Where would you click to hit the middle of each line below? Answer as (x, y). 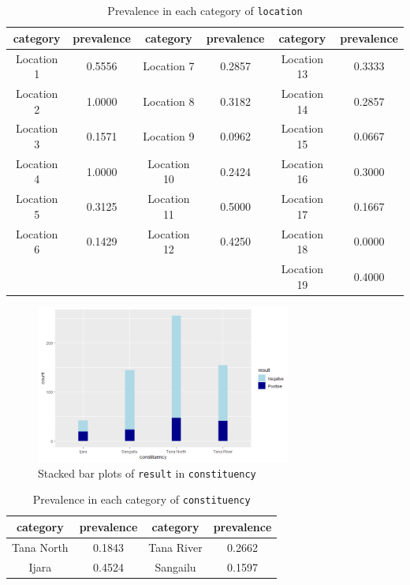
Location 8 (169, 101)
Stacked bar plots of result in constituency (147, 472)
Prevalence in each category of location (205, 10)
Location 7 (169, 66)
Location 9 (169, 136)
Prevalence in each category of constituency (142, 499)
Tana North (40, 547)
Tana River (175, 547)
